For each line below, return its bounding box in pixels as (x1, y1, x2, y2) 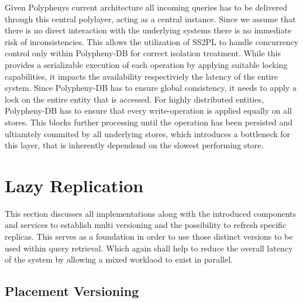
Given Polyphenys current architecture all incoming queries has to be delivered (5, 1, 287, 13)
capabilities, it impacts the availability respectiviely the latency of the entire (5, 70, 278, 82)
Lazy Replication (5, 173, 144, 197)
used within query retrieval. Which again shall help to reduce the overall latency (5, 241, 293, 254)
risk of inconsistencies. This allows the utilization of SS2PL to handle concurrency (5, 35, 299, 47)
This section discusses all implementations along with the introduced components (5, 207, 297, 219)
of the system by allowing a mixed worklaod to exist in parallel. (5, 253, 233, 265)
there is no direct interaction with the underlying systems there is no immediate (5, 24, 292, 36)
